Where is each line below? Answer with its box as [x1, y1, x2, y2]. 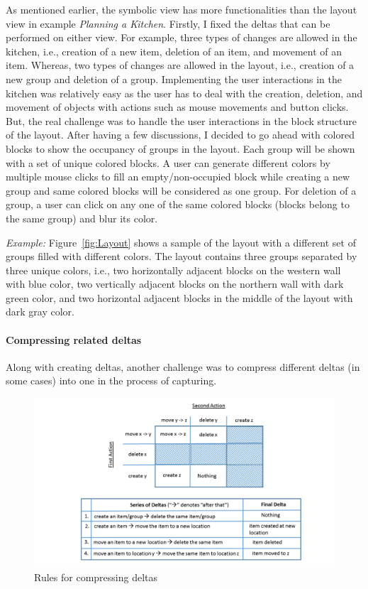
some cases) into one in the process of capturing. [6, 373, 217, 388]
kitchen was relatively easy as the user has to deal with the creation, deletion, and [6, 85, 363, 100]
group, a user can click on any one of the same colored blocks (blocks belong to [6, 197, 350, 212]
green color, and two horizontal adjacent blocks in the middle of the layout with [6, 290, 353, 305]
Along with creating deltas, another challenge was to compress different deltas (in [6, 359, 360, 374]
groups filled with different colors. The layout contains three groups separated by [6, 249, 357, 264]
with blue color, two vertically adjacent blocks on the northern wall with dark [6, 276, 344, 291]
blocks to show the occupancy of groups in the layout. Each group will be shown [6, 141, 355, 156]
